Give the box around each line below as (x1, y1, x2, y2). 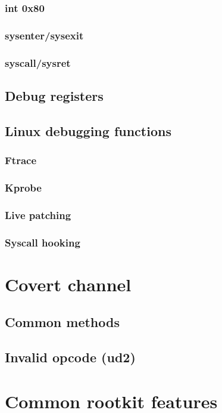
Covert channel (5, 272, 132, 296)
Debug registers (5, 86, 104, 104)
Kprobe (5, 180, 42, 195)
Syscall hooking (5, 235, 80, 249)
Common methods (5, 313, 120, 331)
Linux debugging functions (5, 121, 171, 140)
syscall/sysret (5, 55, 71, 70)
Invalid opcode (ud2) (5, 348, 136, 366)
